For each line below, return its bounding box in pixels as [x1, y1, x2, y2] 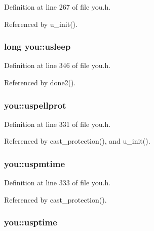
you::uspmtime [4, 157, 65, 170]
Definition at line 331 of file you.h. [4, 118, 111, 129]
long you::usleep [4, 40, 71, 53]
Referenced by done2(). [4, 77, 76, 87]
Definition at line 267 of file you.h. [4, 2, 111, 12]
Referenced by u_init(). [4, 18, 78, 29]
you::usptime [4, 216, 57, 228]
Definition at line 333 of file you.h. [4, 177, 111, 188]
